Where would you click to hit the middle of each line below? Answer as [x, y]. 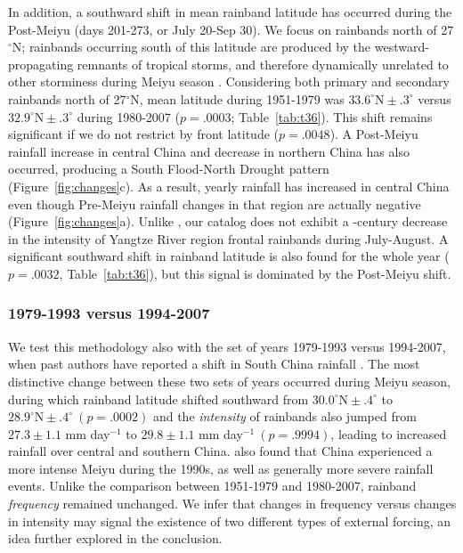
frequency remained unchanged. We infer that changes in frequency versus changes [232, 504]
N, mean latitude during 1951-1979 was [237, 98]
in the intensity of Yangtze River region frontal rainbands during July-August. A [228, 238]
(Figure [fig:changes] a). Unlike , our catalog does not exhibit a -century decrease [228, 221]
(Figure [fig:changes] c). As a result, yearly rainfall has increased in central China [229, 186]
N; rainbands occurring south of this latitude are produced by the [191, 47]
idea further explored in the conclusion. [115, 538]
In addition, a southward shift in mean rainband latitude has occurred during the [230, 12]
